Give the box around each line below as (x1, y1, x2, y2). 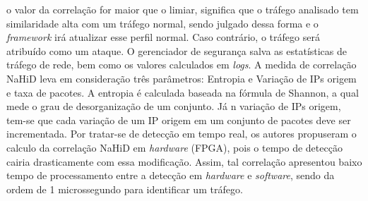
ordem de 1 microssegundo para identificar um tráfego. (6, 181, 243, 196)
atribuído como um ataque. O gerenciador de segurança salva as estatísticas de (6, 43, 348, 58)
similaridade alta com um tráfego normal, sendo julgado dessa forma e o (6, 16, 319, 30)
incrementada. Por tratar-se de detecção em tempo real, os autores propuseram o (6, 126, 357, 141)
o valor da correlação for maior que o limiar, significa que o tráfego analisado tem (6, 2, 359, 16)
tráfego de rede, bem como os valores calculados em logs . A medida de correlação (6, 57, 357, 72)
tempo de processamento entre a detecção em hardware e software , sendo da (6, 168, 335, 183)
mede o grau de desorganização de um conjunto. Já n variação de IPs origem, (6, 99, 341, 114)
